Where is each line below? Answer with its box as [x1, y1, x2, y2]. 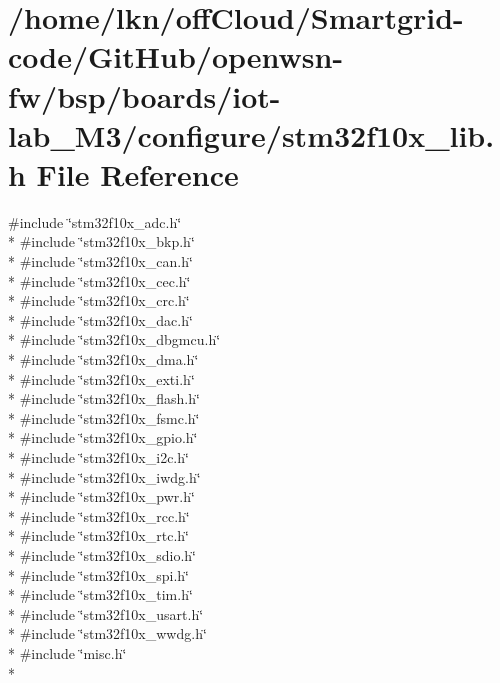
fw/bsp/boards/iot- [8, 75, 281, 116]
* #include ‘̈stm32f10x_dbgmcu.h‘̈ [8, 329, 221, 350]
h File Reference [8, 153, 239, 194]
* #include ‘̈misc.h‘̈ [8, 642, 127, 663]
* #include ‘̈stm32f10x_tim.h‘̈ [8, 584, 193, 605]
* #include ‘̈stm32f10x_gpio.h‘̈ [8, 427, 198, 448]
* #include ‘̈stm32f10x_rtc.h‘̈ [8, 525, 189, 546]
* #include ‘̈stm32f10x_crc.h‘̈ [8, 290, 190, 311]
